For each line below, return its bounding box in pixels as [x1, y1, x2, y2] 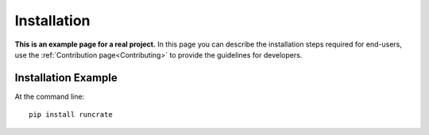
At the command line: [14, 92, 85, 101]
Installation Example [14, 71, 118, 84]
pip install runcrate [29, 111, 113, 119]
